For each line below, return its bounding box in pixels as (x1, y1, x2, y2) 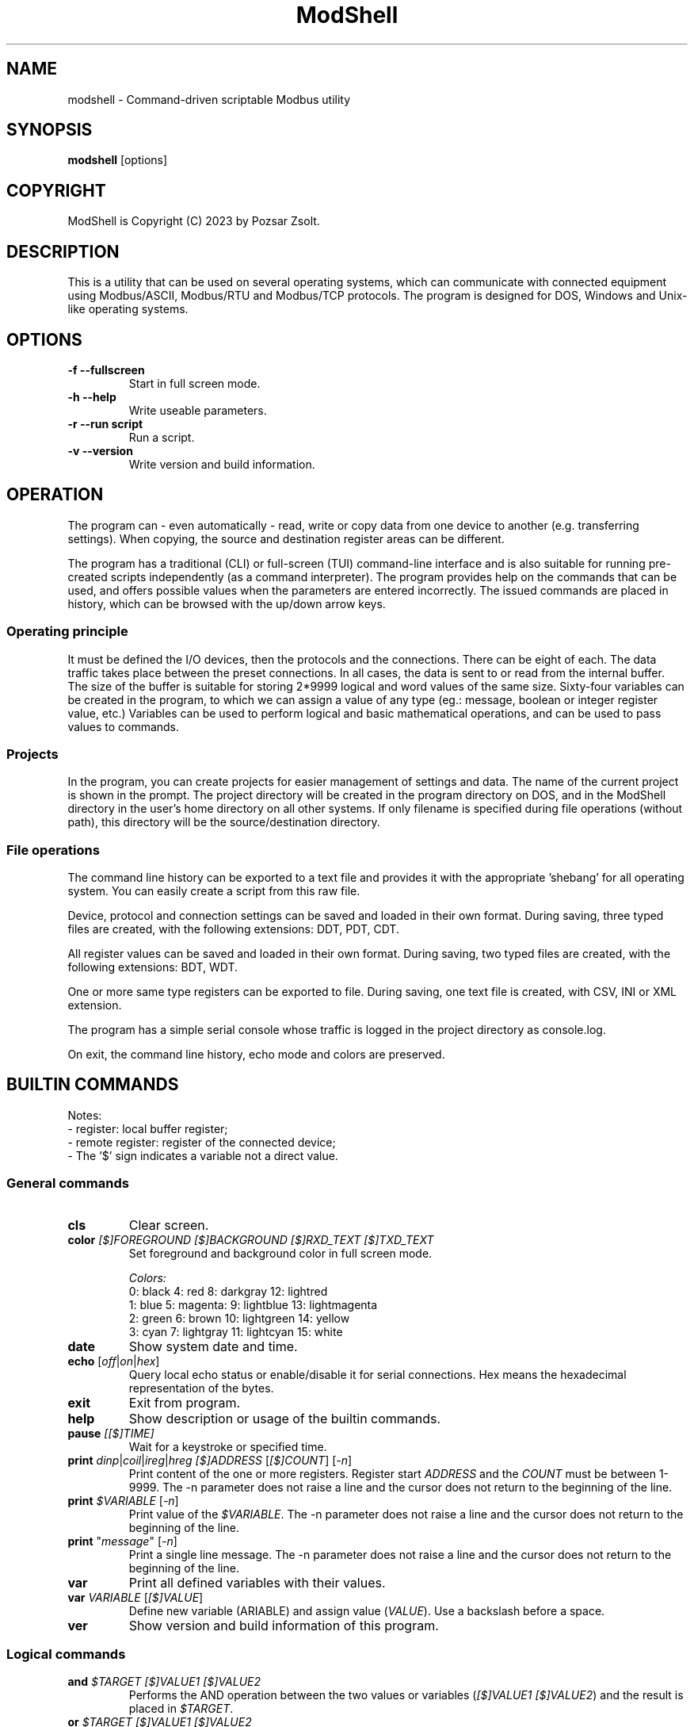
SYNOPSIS (6, 120, 93, 140)
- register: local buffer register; (67, 1121, 228, 1135)
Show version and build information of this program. (128, 1617, 439, 1633)
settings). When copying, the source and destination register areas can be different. (67, 531, 505, 546)
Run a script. (128, 430, 195, 444)
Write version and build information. (128, 457, 315, 471)
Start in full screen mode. (128, 376, 261, 390)
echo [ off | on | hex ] (67, 1354, 160, 1368)
